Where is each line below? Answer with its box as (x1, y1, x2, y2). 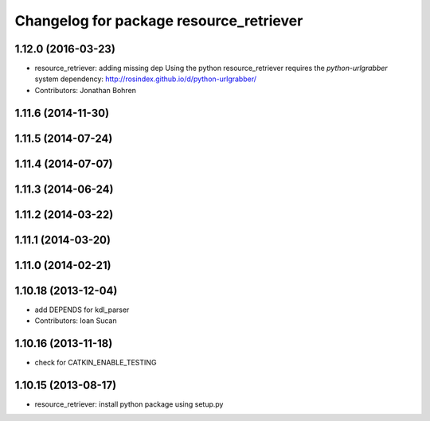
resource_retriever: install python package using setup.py (34, 400, 224, 409)
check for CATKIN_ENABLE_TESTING (34, 358, 157, 368)
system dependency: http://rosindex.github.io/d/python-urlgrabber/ (34, 74, 257, 84)
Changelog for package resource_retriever (14, 12, 303, 29)
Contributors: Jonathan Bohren (34, 85, 137, 95)
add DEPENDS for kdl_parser (34, 305, 130, 314)
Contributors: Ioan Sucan (34, 316, 117, 325)
